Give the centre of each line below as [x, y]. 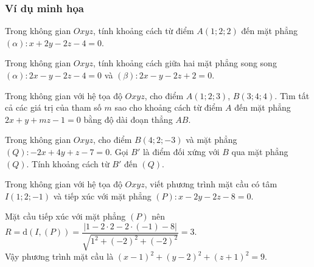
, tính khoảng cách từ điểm [143, 31]
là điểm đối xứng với [181, 151]
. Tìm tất [292, 95]
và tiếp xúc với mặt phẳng [102, 196]
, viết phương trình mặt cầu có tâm [211, 184]
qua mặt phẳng [260, 151]
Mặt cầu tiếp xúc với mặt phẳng [65, 216]
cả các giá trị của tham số [53, 107]
